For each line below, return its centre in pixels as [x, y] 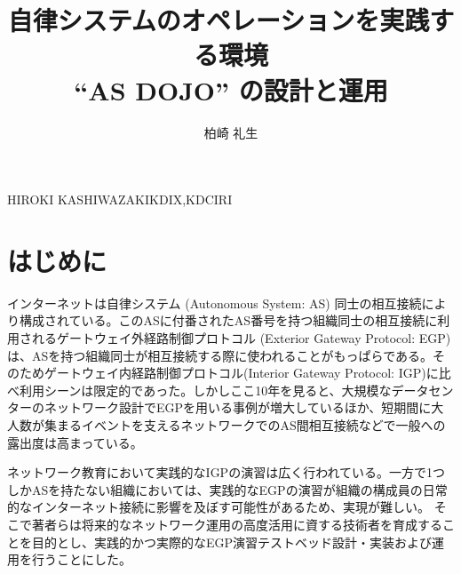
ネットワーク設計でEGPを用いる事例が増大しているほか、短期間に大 [244, 407]
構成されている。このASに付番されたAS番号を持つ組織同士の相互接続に [228, 320]
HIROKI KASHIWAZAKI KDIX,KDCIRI [120, 199]
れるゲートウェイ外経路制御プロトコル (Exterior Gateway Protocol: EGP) [241, 338]
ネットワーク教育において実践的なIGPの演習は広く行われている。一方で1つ [227, 472]
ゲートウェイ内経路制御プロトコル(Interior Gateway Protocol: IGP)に [241, 373]
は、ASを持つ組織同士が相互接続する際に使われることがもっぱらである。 [220, 355]
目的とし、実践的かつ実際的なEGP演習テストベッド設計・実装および [232, 542]
